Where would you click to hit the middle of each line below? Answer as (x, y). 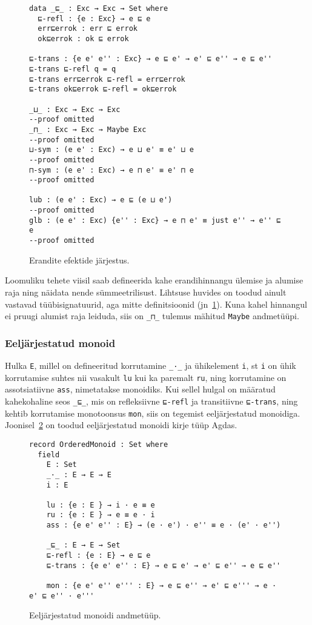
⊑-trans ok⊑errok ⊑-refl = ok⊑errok (103, 89)
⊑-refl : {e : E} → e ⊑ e (98, 556)
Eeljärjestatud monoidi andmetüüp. (95, 615)
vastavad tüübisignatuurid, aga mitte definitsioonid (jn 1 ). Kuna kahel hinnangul (156, 304)
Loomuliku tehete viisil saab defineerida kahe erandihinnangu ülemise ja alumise (154, 280)
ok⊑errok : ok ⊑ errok (83, 38)
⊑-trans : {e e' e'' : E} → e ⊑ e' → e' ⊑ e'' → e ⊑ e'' (164, 565)
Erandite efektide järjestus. (79, 260)
